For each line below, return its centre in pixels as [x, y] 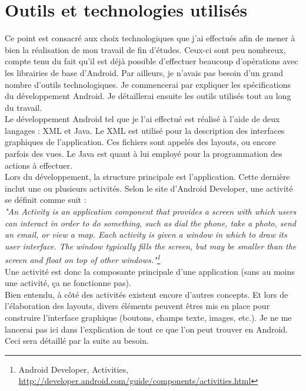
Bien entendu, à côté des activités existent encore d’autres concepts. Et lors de [147, 294]
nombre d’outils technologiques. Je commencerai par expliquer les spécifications [148, 84]
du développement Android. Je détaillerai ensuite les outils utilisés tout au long [148, 96]
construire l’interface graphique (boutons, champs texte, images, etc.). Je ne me [148, 318]
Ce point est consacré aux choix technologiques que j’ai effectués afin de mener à [150, 38]
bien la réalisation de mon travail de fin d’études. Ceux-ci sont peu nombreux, [145, 49]
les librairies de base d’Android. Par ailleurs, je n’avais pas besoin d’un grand [144, 72]
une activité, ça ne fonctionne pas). [68, 283]
